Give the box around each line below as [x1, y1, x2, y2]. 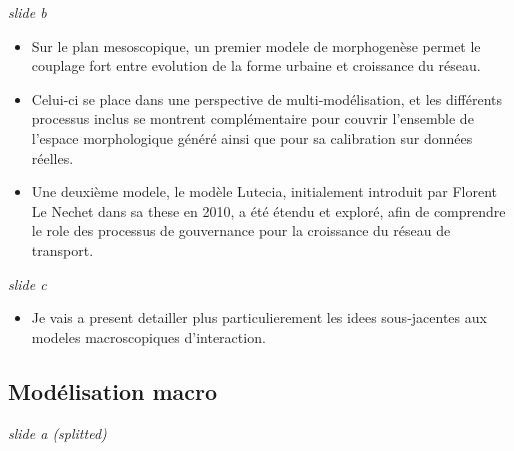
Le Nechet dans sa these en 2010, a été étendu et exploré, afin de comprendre [31, 200, 506, 221]
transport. [31, 239, 94, 260]
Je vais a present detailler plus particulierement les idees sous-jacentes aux [31, 307, 487, 328]
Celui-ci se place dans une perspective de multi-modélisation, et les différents [31, 88, 503, 109]
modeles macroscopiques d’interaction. [31, 326, 266, 347]
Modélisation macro [8, 375, 218, 406]
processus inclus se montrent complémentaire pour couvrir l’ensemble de [31, 108, 474, 129]
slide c [8, 273, 47, 294]
